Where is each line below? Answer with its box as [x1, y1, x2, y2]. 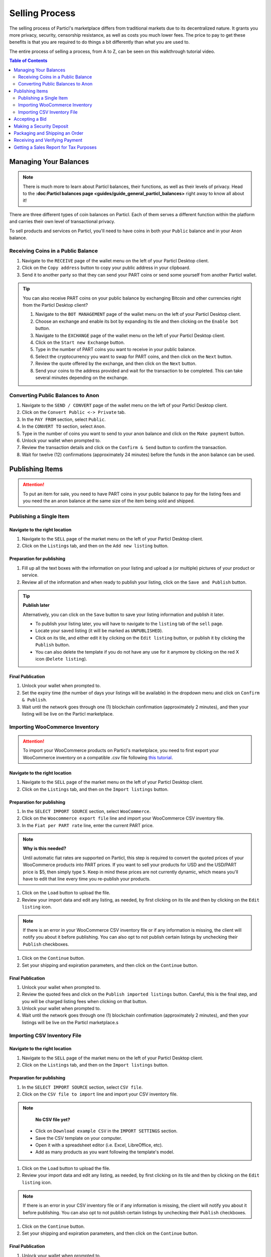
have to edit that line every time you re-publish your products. [23, 876, 151, 882]
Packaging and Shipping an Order [14, 130, 84, 136]
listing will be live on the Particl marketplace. [22, 710, 114, 716]
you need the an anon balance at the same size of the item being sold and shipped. [23, 498, 195, 504]
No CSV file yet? [35, 1116, 70, 1122]
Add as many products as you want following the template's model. [35, 1149, 175, 1155]
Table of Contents [9, 58, 48, 64]
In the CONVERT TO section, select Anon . [22, 423, 106, 429]
